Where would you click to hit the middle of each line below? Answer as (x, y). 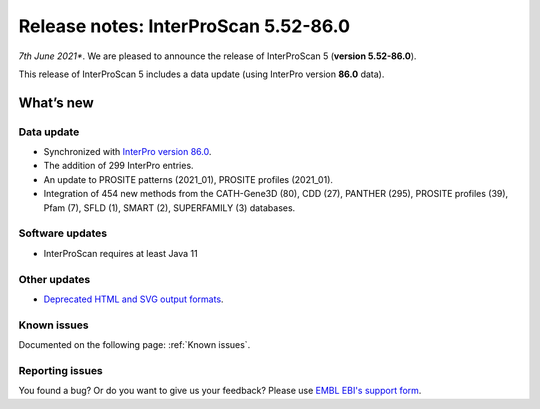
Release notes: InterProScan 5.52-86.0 (184, 26)
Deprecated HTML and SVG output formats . (133, 299)
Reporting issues (61, 370)
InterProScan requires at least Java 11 (121, 253)
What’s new (56, 102)
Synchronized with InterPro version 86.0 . (127, 152)
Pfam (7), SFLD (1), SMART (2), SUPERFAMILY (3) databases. (169, 207)
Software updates (63, 233)
